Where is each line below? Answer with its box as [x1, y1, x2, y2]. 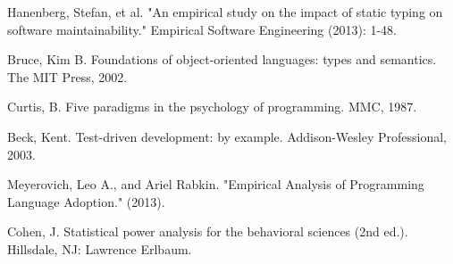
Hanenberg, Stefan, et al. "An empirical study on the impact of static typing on [7, 3, 443, 21]
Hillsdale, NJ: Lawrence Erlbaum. [7, 239, 192, 258]
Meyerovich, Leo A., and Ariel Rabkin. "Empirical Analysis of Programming [7, 175, 424, 194]
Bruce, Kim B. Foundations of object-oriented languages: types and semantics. [7, 50, 437, 69]
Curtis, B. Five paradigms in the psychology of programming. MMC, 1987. [7, 97, 417, 116]
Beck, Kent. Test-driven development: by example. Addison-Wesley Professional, [7, 127, 447, 145]
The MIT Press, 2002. [7, 67, 128, 86]
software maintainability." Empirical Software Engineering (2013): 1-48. [7, 20, 398, 38]
